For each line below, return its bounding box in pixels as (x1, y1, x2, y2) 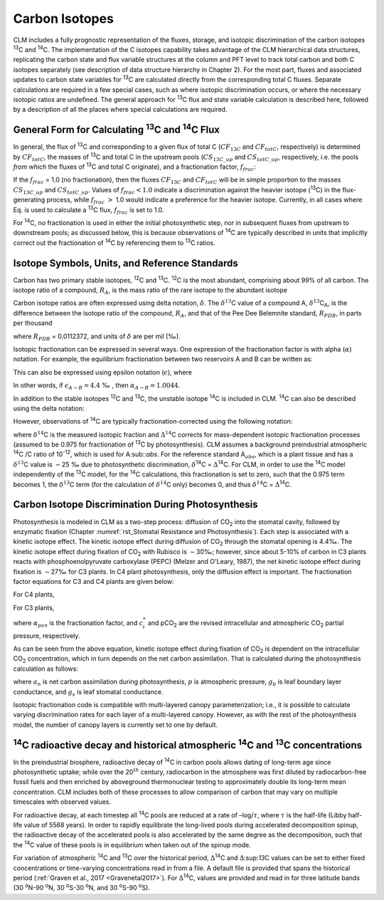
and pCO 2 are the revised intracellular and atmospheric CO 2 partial (147, 618, 344, 629)
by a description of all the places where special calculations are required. (13, 105, 228, 114)
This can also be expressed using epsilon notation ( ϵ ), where (13, 367, 192, 377)
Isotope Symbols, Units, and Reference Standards (13, 257, 238, 269)
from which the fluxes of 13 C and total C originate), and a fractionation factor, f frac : (13, 161, 256, 172)
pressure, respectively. (13, 631, 80, 640)
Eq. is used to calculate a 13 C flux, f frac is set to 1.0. (13, 204, 164, 216)
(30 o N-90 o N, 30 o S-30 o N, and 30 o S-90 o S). (13, 882, 151, 892)
